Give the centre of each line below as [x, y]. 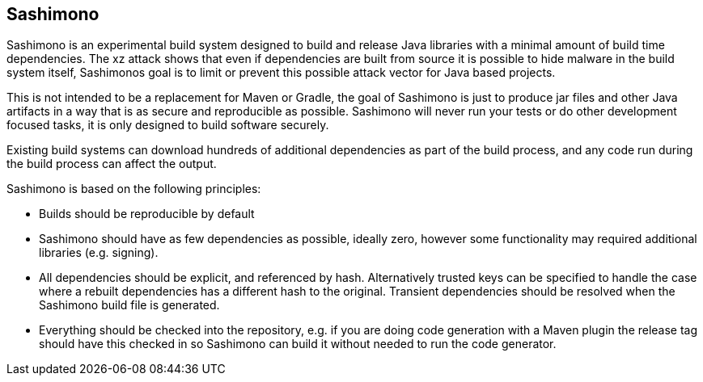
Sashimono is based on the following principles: [134, 189]
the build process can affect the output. [112, 164]
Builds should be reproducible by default [147, 214]
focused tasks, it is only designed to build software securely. [168, 125]
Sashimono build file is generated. [129, 305]
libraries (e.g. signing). [99, 253]
